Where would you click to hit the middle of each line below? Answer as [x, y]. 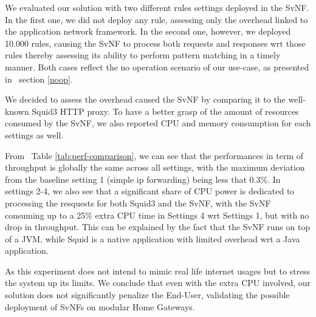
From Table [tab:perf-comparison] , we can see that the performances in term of [154, 155]
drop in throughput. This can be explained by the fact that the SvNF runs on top [158, 227]
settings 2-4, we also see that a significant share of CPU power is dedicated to [150, 191]
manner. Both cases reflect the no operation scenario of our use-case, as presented [157, 66]
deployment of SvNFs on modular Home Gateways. [100, 306]
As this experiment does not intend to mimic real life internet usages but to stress [158, 271]
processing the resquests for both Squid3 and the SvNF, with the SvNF [138, 203]
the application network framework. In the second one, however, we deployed [148, 31]
